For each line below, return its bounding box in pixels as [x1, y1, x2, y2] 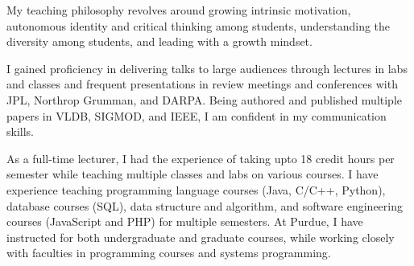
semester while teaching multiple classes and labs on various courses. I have [6, 166, 379, 182]
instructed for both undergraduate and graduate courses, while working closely [6, 228, 395, 245]
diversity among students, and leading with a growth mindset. [6, 33, 313, 50]
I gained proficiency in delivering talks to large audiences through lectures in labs [6, 59, 408, 76]
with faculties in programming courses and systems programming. [6, 244, 331, 261]
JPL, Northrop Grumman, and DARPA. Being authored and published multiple [6, 91, 403, 108]
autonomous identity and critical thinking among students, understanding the [6, 17, 391, 34]
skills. [6, 123, 34, 140]
